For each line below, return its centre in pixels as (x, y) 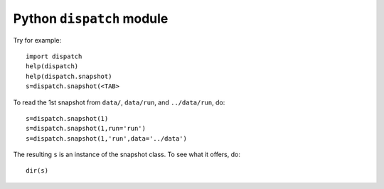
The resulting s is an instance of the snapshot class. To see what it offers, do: (127, 155)
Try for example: (37, 40)
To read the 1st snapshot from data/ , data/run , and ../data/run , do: (119, 102)
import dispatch (54, 56)
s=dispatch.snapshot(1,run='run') (86, 129)
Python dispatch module (91, 18)
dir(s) (37, 171)
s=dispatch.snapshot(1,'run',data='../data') (107, 138)
